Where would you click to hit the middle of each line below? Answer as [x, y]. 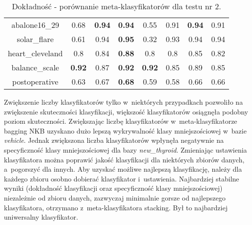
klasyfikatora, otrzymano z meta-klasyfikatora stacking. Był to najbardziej [116, 207]
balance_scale [35, 67]
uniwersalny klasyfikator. [41, 217]
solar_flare [35, 39]
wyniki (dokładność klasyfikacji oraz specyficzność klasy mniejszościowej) [113, 188]
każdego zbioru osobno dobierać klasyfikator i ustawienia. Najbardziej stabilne [122, 178]
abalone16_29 [35, 25]
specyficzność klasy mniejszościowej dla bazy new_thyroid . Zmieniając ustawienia [126, 149]
